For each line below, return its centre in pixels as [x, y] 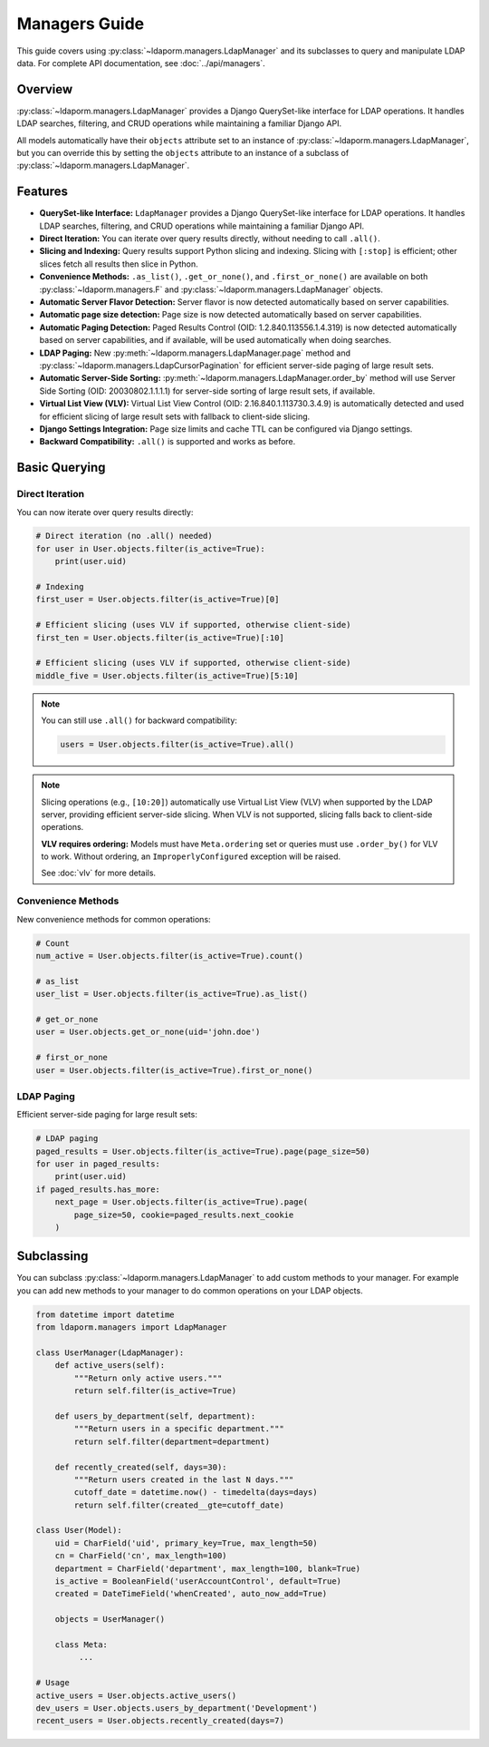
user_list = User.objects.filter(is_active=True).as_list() [172, 994]
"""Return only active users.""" [148, 1378]
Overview [45, 89]
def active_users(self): [110, 1366]
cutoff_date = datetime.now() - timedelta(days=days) [196, 1493]
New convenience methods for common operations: [114, 919]
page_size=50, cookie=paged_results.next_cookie [184, 1215]
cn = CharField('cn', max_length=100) [141, 1556]
